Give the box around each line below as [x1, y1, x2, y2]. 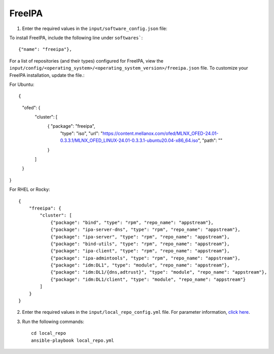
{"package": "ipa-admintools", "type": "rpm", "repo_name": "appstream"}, [50, 255, 241, 261]
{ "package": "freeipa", [47, 123, 96, 129]
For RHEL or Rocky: [9, 186, 50, 193]
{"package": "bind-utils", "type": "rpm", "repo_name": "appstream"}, [50, 241, 230, 247]
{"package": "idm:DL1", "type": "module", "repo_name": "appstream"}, [50, 262, 230, 268]
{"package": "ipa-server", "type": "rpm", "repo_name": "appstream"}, [50, 234, 230, 240]
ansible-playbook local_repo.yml [31, 337, 114, 343]
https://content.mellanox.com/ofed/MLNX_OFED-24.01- [102, 130, 219, 136]
